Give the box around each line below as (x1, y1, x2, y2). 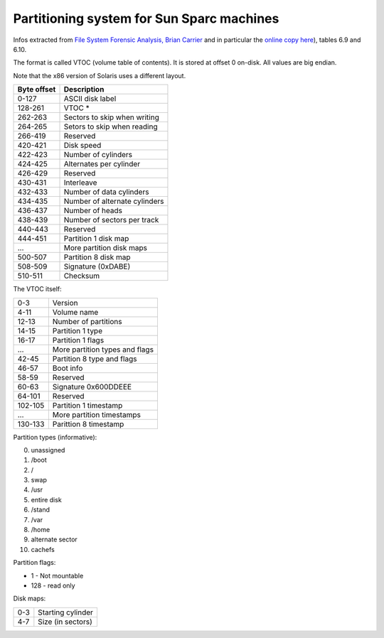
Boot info (52, 363, 83, 373)
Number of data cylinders (63, 187, 149, 197)
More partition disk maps (63, 243, 147, 253)
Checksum (63, 271, 100, 281)
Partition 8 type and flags (52, 354, 137, 364)
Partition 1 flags (52, 335, 105, 345)
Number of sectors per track (63, 215, 159, 225)
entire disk (31, 495, 62, 504)
